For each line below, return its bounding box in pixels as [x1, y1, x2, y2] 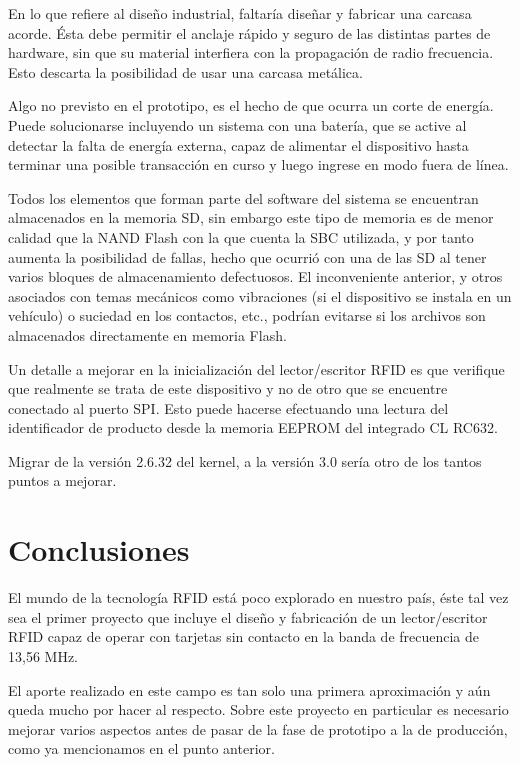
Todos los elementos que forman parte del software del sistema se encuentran [8, 187, 479, 208]
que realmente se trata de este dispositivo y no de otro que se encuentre [8, 378, 448, 399]
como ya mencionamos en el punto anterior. [8, 738, 275, 759]
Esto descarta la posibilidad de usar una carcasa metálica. [8, 61, 363, 82]
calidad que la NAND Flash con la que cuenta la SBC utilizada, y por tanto [8, 226, 474, 247]
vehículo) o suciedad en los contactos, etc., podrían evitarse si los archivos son [8, 305, 486, 326]
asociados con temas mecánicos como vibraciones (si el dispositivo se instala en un [8, 285, 512, 306]
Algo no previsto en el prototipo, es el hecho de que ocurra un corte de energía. [8, 95, 494, 116]
